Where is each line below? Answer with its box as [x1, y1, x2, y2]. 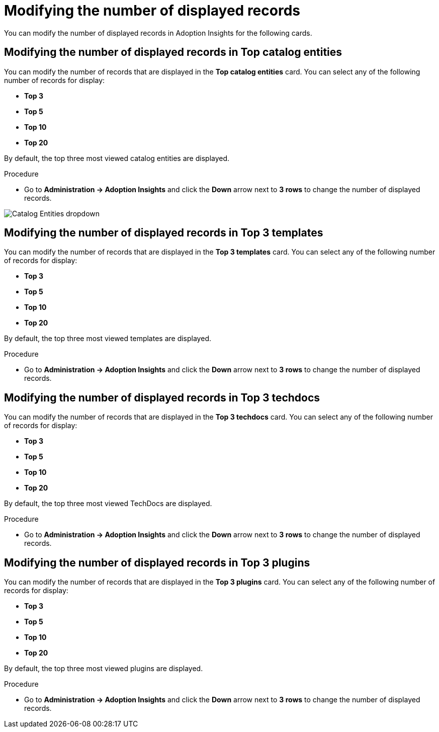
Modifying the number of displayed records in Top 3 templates [4, 226, 323, 239]
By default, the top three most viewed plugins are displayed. [4, 664, 203, 673]
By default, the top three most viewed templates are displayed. [4, 334, 211, 343]
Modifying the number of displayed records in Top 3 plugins [4, 556, 310, 569]
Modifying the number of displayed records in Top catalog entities [4, 46, 342, 59]
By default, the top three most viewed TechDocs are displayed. [4, 499, 212, 508]
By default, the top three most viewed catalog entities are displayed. [4, 153, 230, 162]
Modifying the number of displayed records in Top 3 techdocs [4, 391, 320, 404]
